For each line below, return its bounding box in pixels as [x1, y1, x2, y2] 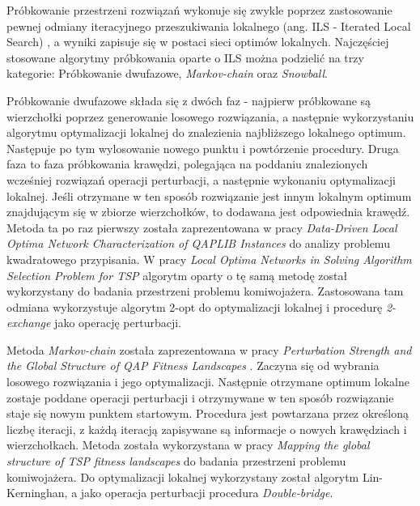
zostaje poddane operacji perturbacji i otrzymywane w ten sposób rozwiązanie [6, 389, 394, 406]
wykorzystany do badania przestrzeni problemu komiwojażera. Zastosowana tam [6, 283, 404, 300]
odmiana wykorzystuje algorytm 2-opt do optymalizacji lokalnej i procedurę [6, 298, 383, 315]
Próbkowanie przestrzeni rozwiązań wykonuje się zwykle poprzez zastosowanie [6, 2, 392, 18]
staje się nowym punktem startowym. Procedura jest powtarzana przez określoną [6, 405, 409, 422]
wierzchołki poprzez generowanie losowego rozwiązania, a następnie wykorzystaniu [6, 108, 414, 125]
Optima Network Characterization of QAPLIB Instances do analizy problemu [6, 235, 390, 252]
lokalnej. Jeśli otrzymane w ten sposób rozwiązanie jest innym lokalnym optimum [6, 187, 412, 204]
